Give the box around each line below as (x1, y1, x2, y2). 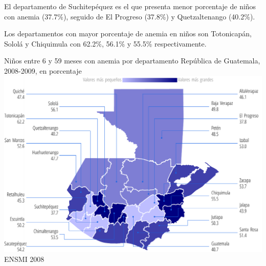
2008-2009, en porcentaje (4, 65, 82, 76)
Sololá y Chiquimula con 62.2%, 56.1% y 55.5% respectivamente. (4, 38, 207, 49)
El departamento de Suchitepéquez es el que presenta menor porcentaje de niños (4, 1, 256, 11)
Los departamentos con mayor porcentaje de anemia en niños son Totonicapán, (4, 28, 252, 39)
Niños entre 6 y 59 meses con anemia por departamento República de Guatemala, (4, 55, 260, 66)
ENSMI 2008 (4, 254, 45, 264)
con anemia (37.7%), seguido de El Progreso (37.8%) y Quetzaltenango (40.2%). (4, 11, 255, 21)
